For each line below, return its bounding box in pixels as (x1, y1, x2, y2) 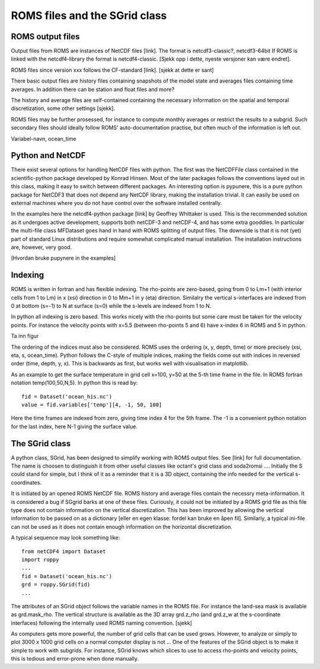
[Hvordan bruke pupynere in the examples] (11, 254, 116, 261)
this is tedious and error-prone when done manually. (11, 655, 139, 662)
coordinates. (11, 479, 41, 486)
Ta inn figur (11, 333, 39, 340)
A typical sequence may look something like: (11, 534, 120, 541)
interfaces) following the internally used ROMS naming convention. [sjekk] (11, 619, 193, 626)
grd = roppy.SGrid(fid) (21, 581, 91, 588)
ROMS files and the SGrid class (11, 9, 167, 22)
